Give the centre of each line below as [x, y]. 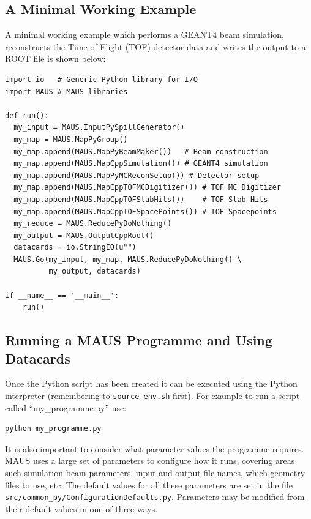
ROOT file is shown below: [55, 58]
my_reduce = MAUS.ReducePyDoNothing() [93, 224]
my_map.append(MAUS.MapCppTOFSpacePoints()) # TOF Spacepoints [145, 211]
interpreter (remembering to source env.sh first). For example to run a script [152, 396]
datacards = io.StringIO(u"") [75, 248]
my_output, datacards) [95, 271]
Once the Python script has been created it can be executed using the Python [151, 383]
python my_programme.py [53, 429]
